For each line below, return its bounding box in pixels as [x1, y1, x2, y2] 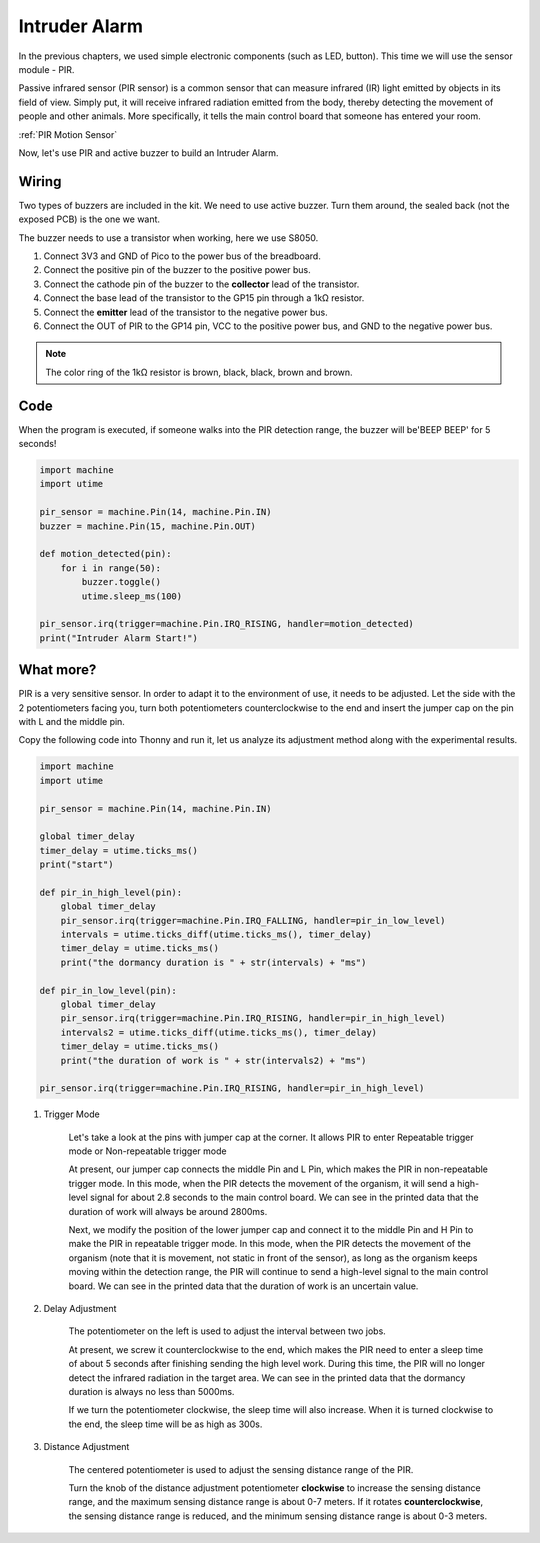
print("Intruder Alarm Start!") [39, 632, 199, 644]
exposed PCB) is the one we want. [18, 213, 160, 225]
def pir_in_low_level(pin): [39, 985, 177, 996]
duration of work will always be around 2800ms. [68, 1205, 268, 1217]
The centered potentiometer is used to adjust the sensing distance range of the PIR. [68, 1463, 414, 1475]
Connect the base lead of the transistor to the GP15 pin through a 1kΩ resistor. [43, 292, 365, 304]
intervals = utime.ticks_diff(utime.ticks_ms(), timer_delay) [60, 929, 372, 940]
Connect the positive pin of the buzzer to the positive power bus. [43, 264, 312, 276]
